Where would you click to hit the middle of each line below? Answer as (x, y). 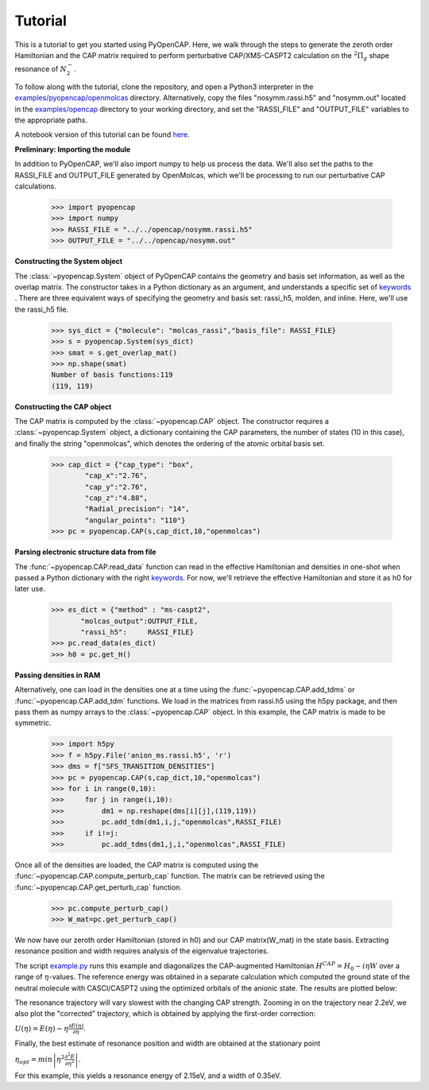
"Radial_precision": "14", (137, 509)
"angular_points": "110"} (135, 520)
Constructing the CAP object (63, 406)
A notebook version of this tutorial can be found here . (102, 134)
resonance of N (41, 69)
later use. (30, 589)
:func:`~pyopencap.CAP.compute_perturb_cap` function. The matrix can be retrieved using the (170, 876)
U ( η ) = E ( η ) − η (42, 1028)
